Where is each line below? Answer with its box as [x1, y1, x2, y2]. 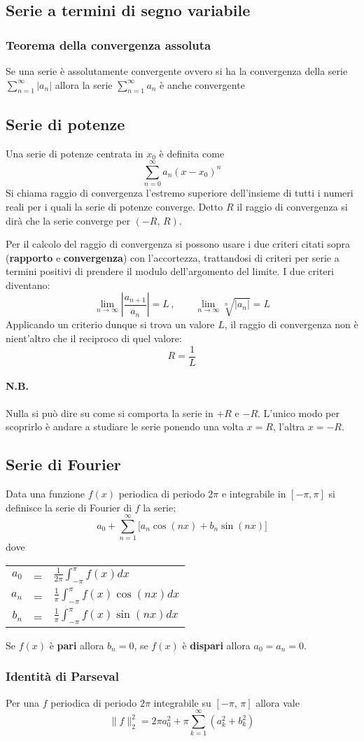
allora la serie [55, 77, 113, 92]
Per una [6, 695, 40, 710]
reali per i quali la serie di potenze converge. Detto [6, 199, 223, 213]
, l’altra [272, 419, 305, 434]
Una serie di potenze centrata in [6, 146, 143, 160]
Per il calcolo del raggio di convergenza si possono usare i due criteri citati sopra [6, 237, 350, 251]
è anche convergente [160, 77, 245, 92]
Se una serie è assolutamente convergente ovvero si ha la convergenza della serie [6, 64, 348, 78]
